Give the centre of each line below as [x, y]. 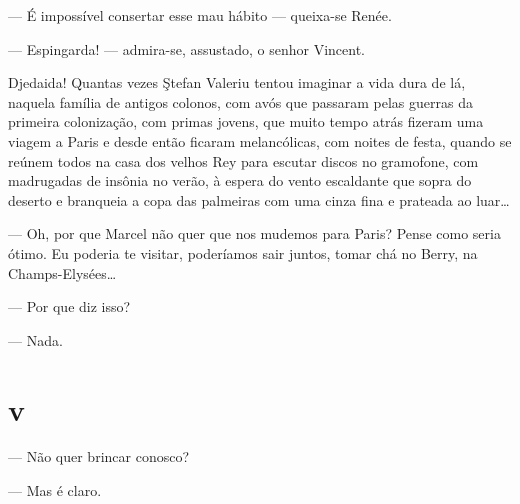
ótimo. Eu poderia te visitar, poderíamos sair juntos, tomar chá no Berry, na [243, 252]
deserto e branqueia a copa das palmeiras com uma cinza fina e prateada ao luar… [259, 199]
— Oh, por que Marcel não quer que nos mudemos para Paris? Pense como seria [254, 233]
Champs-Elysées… [62, 272]
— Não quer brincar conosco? [99, 456]
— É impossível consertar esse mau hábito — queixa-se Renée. [200, 15]
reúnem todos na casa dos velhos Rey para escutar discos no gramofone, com [243, 160]
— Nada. [35, 339]
